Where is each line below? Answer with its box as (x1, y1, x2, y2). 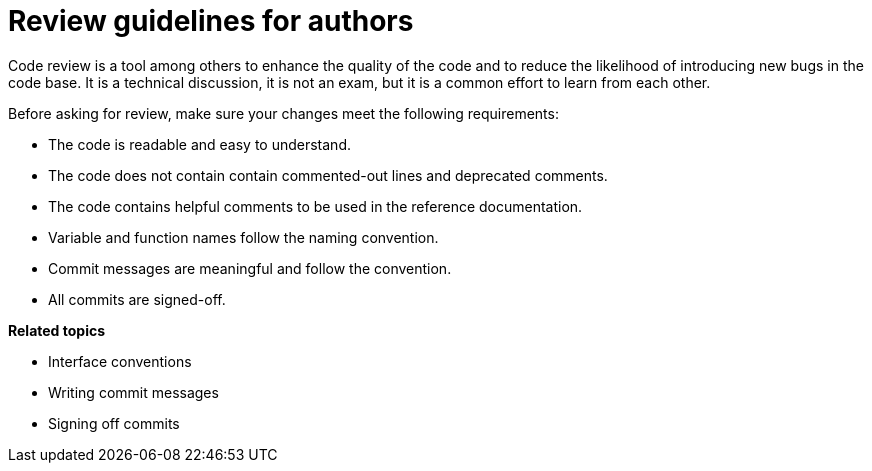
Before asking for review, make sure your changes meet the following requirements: (8, 104, 559, 122)
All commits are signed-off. (48, 290, 226, 308)
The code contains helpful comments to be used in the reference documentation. (48, 197, 583, 215)
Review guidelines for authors (8, 4, 414, 38)
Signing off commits (48, 414, 180, 432)
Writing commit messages (48, 383, 219, 401)
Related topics (8, 321, 106, 339)
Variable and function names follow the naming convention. (48, 228, 439, 246)
